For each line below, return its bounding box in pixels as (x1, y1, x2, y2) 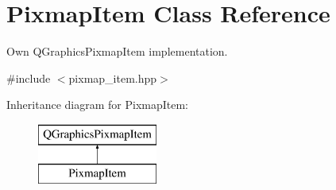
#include (6, 69, 51, 86)
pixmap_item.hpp (68, 69, 157, 86)
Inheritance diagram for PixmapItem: (6, 96, 188, 113)
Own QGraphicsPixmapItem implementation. (6, 43, 228, 60)
